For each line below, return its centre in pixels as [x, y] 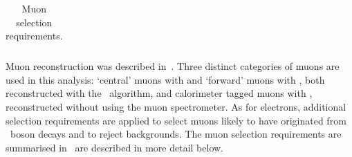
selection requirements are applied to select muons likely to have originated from [176, 120]
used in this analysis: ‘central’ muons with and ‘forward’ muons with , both [165, 79]
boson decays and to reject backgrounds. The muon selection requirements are [176, 134]
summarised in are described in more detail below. [114, 147]
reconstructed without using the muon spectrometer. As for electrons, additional [176, 107]
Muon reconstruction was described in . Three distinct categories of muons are [173, 66]
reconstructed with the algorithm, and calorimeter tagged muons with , [159, 93]
